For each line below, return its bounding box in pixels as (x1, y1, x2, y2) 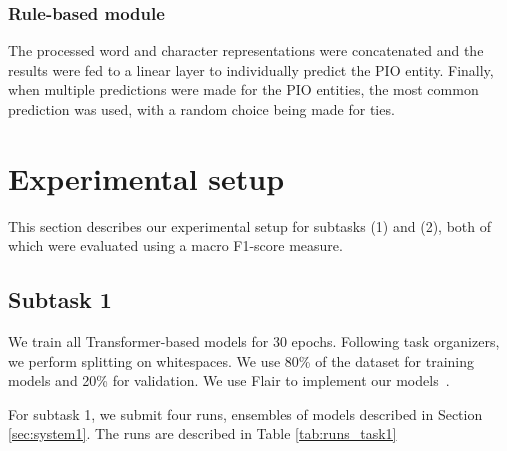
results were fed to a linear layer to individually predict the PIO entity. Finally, (8, 59, 494, 80)
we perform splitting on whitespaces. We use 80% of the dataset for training (8, 350, 475, 371)
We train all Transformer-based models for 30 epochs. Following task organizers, (8, 331, 500, 352)
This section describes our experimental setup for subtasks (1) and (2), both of (8, 215, 491, 236)
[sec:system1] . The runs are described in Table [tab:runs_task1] (8, 423, 397, 444)
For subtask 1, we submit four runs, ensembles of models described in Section (8, 403, 483, 424)
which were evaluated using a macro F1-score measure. (8, 235, 343, 256)
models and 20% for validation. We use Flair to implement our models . (8, 370, 450, 391)
